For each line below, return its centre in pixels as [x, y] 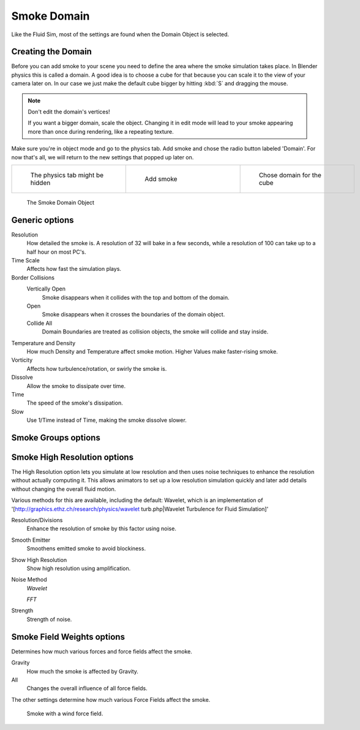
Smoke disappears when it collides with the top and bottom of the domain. [136, 297]
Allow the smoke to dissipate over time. [76, 386]
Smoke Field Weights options [68, 637]
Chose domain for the [290, 175]
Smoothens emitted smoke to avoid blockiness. [86, 549]
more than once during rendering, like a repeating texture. [101, 131]
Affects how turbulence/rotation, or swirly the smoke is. [97, 368]
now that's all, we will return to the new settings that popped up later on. [103, 157]
